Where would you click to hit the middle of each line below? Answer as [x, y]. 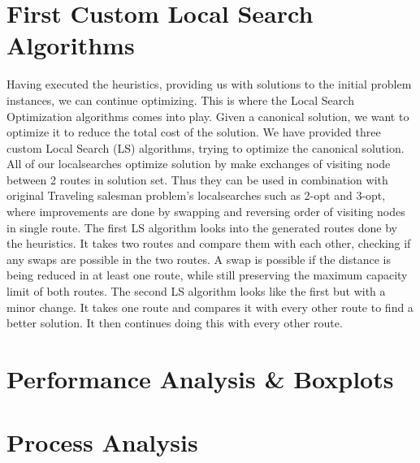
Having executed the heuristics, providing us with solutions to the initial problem [209, 84]
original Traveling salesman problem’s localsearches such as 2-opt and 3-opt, [196, 195]
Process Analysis [102, 442]
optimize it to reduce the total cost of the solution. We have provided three [194, 132]
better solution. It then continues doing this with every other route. [175, 323]
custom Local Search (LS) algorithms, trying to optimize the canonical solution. [206, 147]
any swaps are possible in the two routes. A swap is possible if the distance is [199, 259]
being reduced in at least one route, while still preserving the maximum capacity [207, 275]
